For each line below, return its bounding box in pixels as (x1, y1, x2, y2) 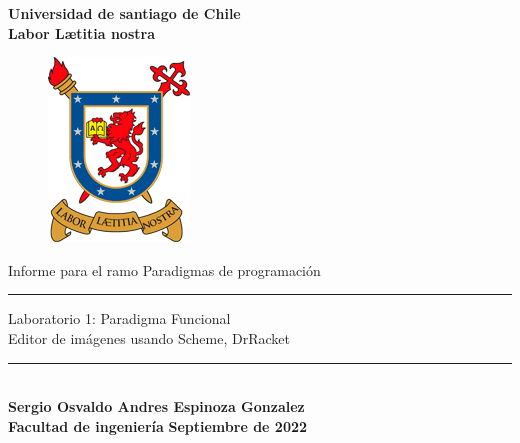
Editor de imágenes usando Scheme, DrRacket (8, 327, 290, 348)
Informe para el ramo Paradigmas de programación (8, 259, 321, 280)
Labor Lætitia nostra (8, 22, 155, 43)
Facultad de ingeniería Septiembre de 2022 (8, 415, 308, 436)
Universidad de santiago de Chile (8, 3, 241, 23)
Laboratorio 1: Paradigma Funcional (8, 308, 231, 329)
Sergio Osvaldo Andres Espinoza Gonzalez (8, 396, 305, 417)
